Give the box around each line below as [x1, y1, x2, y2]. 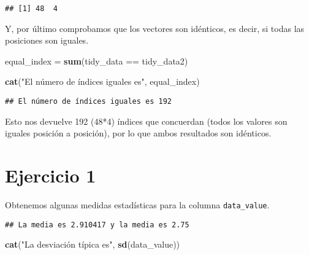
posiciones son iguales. [5, 34, 89, 47]
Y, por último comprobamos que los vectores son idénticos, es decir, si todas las [5, 22, 305, 34]
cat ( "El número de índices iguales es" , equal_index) [5, 75, 200, 88]
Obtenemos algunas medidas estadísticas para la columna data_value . [5, 198, 270, 211]
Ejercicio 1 [5, 163, 96, 188]
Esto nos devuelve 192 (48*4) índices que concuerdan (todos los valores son [5, 114, 288, 127]
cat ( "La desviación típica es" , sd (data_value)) [5, 238, 180, 251]
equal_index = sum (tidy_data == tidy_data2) [5, 54, 188, 67]
